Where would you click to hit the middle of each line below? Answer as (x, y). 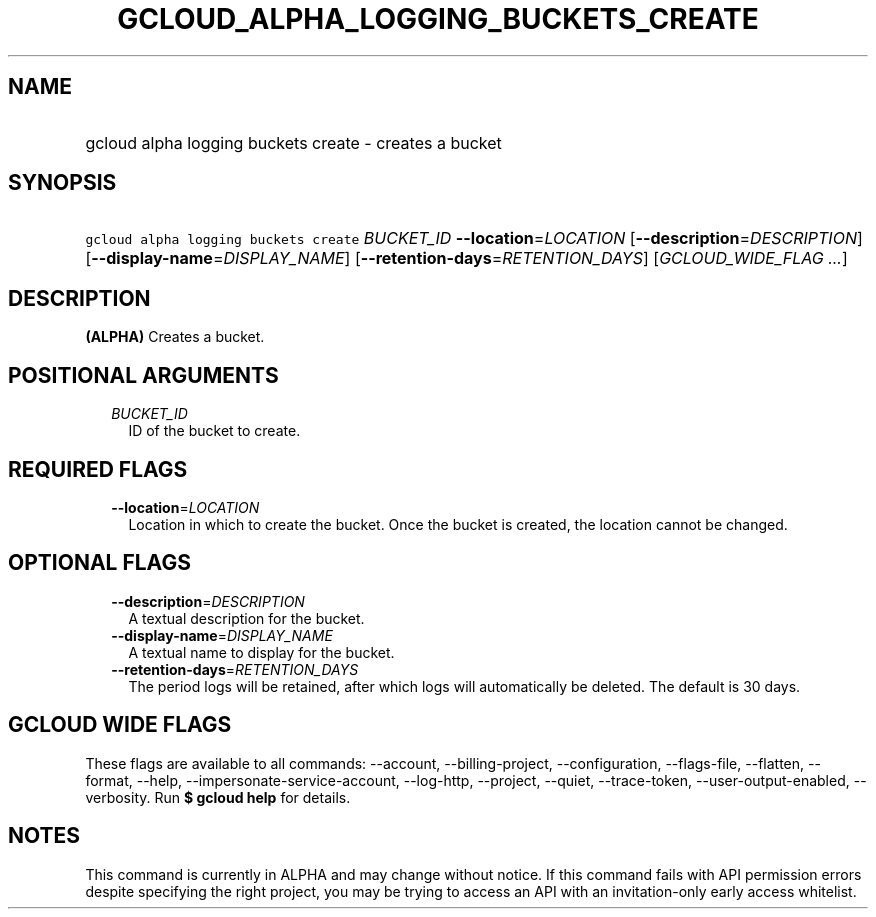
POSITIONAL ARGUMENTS (143, 375)
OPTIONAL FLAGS (99, 563)
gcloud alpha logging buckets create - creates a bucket (293, 142)
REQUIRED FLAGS (98, 469)
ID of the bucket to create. (214, 431)
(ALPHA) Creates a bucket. (175, 337)
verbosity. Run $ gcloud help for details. (218, 797)
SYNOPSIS (62, 183)
